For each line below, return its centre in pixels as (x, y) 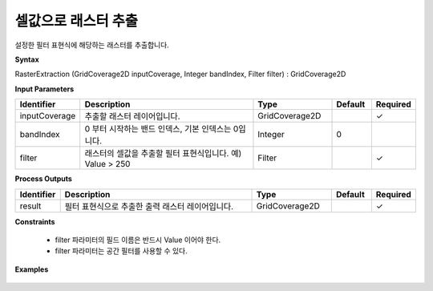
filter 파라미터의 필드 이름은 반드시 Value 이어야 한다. (138, 240)
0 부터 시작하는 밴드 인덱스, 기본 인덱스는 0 (162, 129)
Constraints (35, 221)
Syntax (27, 59)
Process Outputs (43, 179)
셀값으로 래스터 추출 (77, 21)
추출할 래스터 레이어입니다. (132, 116)
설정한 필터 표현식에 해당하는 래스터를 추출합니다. (92, 45)
